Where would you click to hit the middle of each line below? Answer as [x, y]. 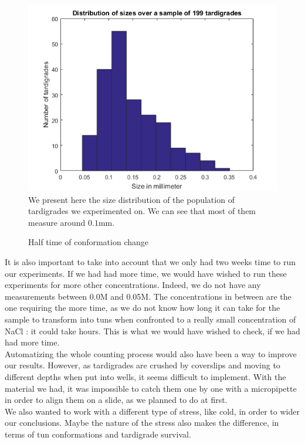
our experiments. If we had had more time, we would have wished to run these [146, 273]
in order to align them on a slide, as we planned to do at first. [116, 400]
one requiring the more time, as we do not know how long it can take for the [143, 308]
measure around [57, 222]
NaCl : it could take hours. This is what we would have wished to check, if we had [152, 331]
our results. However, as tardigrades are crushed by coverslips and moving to [143, 365]
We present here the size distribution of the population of [131, 199]
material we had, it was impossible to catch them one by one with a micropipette [151, 388]
